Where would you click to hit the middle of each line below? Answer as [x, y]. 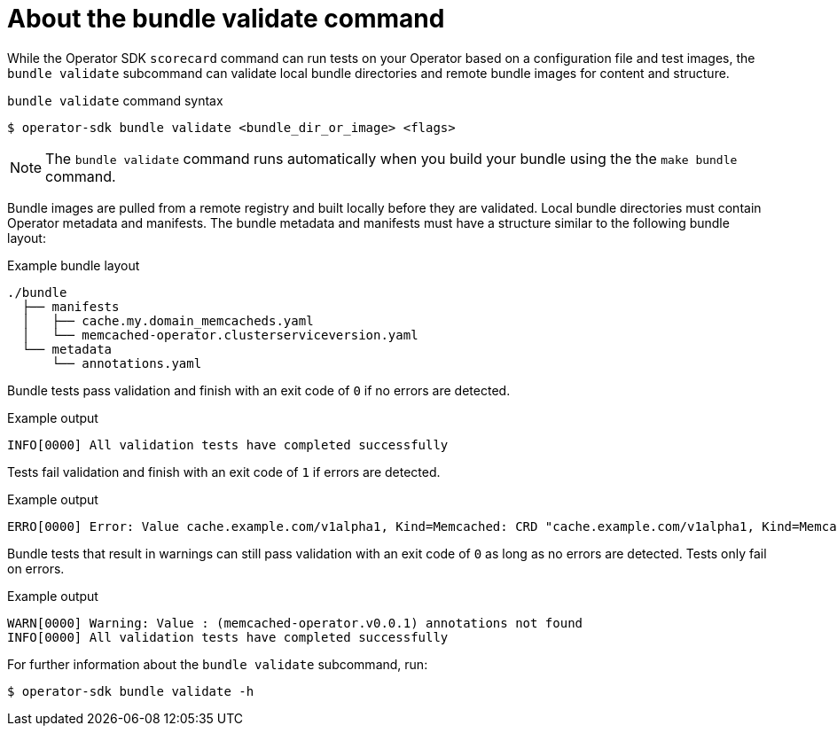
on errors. [36, 568]
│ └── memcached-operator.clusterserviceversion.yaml [220, 335]
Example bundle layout [74, 265]
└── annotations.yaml [127, 363]
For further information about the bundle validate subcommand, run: [218, 664]
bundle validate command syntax [115, 100]
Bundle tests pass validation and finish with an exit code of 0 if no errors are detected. [259, 390]
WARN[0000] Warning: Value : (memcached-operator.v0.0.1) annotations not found [295, 623]
